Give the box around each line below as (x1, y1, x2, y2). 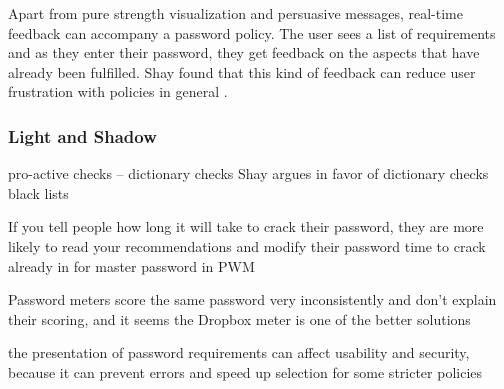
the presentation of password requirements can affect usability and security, (8, 342, 470, 363)
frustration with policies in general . (8, 81, 228, 102)
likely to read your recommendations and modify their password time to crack (8, 235, 486, 256)
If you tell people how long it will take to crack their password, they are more (8, 216, 484, 237)
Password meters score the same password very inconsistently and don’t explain (8, 289, 497, 310)
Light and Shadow (8, 123, 157, 148)
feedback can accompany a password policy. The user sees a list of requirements (8, 22, 496, 43)
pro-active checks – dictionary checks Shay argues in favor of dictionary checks (8, 163, 489, 184)
